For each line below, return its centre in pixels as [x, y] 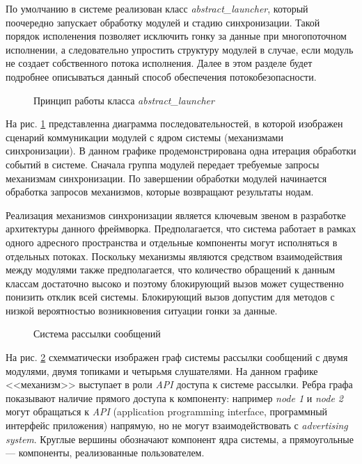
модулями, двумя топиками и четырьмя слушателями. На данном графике [162, 370]
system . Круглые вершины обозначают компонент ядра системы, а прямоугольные [180, 439]
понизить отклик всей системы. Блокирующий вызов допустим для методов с [170, 297]
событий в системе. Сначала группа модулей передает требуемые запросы [163, 164]
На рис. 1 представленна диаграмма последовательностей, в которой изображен [174, 123]
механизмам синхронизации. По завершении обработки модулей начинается [166, 178]
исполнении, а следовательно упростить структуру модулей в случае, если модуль [180, 49]
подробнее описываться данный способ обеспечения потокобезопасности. [161, 76]
